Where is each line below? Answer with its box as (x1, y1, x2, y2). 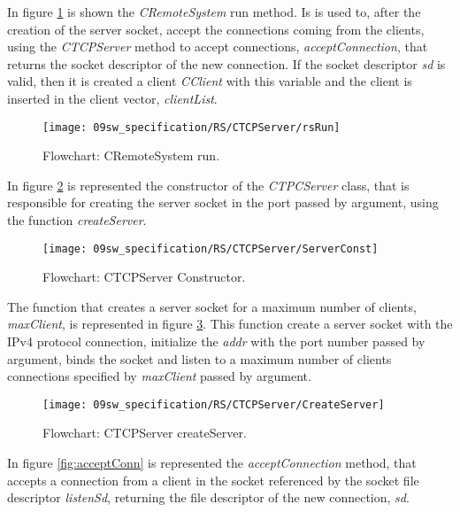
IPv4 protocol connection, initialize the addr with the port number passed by (7, 332, 425, 351)
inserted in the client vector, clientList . (7, 89, 218, 107)
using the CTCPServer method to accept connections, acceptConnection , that (7, 37, 428, 56)
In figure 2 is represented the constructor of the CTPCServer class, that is (7, 175, 410, 194)
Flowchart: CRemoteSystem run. (42, 146, 220, 165)
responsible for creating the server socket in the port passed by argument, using (7, 193, 439, 212)
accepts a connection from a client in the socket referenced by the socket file (7, 470, 419, 489)
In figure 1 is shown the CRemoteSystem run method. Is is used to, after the (7, 3, 421, 20)
